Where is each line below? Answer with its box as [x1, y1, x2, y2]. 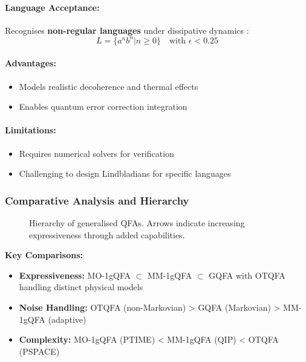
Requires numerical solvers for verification [19, 147, 174, 159]
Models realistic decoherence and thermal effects [19, 80, 198, 92]
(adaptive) [48, 313, 86, 325]
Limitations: [5, 124, 56, 136]
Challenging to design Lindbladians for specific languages [19, 167, 231, 180]
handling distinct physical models [19, 281, 143, 293]
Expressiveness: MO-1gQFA [19, 268, 131, 281]
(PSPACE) [19, 345, 60, 357]
